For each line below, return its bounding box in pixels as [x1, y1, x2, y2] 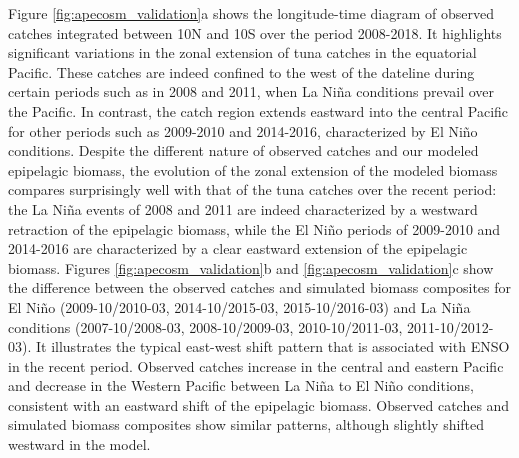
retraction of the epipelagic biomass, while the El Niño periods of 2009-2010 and [8, 218, 501, 239]
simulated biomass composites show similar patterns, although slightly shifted [8, 414, 485, 435]
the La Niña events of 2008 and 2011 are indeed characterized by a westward [8, 198, 478, 219]
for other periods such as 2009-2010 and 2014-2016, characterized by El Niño [8, 120, 478, 141]
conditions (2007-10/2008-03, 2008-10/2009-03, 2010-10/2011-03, [8, 316, 403, 337]
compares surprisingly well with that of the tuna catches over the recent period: [8, 179, 497, 200]
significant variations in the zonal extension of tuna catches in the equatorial [8, 42, 477, 63]
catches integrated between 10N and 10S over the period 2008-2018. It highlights [8, 22, 502, 43]
